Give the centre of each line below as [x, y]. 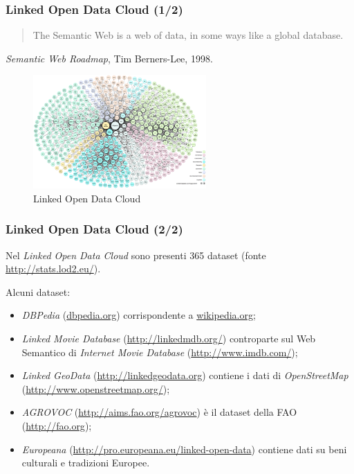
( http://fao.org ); [57, 425]
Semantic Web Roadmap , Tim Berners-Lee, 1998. [109, 58]
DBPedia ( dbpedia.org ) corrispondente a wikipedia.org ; [139, 315]
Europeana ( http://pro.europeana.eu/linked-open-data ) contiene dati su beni [184, 449]
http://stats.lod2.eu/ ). [53, 269]
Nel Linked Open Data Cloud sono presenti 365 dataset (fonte [136, 255]
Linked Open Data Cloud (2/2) [94, 229]
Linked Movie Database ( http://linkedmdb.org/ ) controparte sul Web [169, 338]
